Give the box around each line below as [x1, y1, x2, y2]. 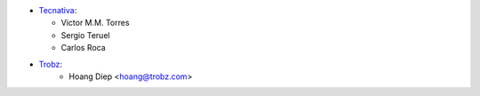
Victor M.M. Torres [60, 18, 130, 28]
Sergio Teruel [60, 29, 110, 40]
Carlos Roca [60, 43, 106, 53]
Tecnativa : [38, 5, 77, 15]
